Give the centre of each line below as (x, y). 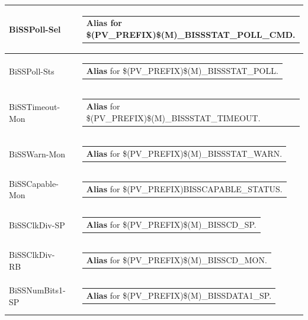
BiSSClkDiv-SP (37, 224)
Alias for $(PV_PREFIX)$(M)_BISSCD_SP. (171, 224)
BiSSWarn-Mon (37, 153)
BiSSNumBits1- (37, 290)
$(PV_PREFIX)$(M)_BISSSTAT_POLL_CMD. (191, 34)
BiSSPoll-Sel (35, 29)
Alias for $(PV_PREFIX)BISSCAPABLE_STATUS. (184, 188)
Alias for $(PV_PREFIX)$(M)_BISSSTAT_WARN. (184, 153)
